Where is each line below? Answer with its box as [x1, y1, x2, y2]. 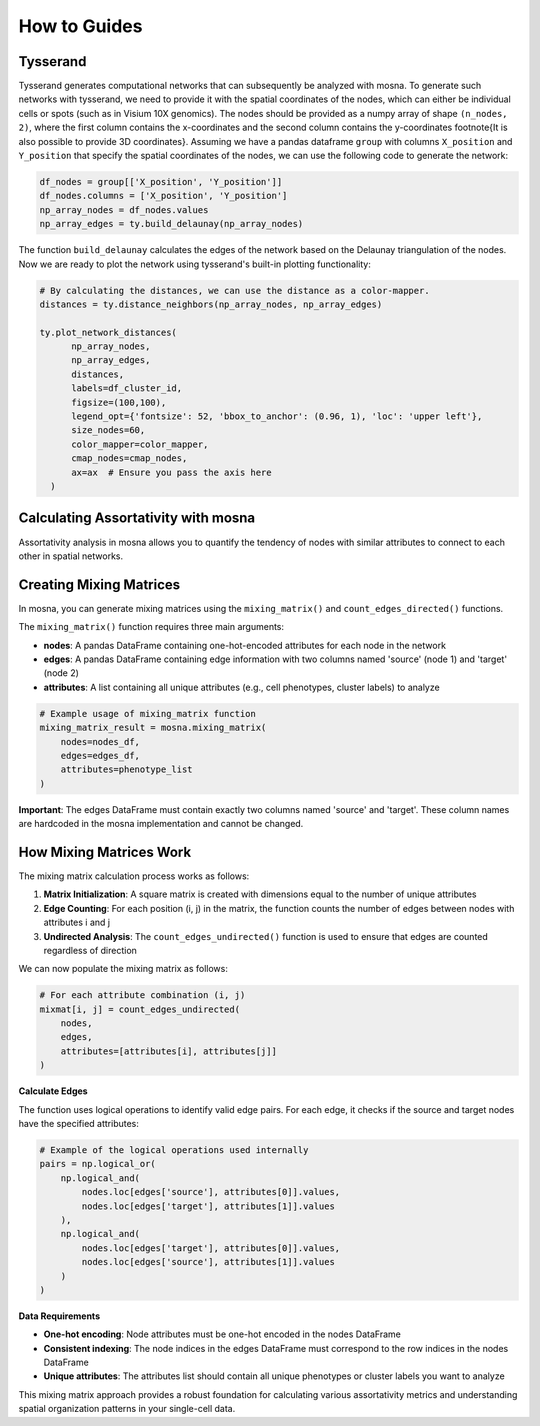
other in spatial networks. [18, 550, 124, 562]
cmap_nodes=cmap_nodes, [71, 453, 188, 464]
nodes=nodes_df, [60, 736, 140, 747]
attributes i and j [43, 916, 110, 929]
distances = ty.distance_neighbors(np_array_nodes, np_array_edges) [39, 298, 383, 310]
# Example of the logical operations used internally [39, 1145, 309, 1155]
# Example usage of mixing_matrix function [39, 708, 257, 719]
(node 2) [43, 667, 80, 679]
